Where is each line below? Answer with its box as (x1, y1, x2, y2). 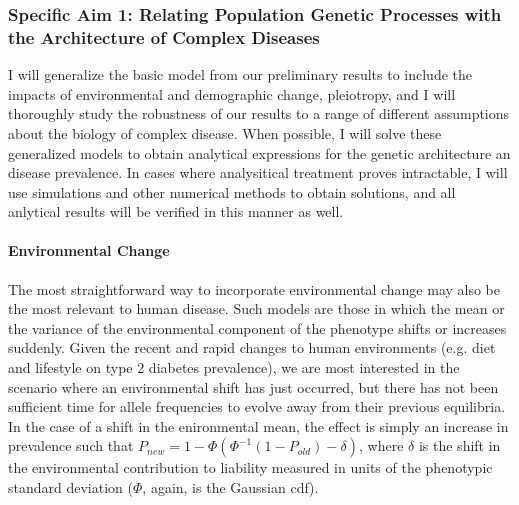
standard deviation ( (8, 477, 133, 498)
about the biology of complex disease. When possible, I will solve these (8, 122, 442, 143)
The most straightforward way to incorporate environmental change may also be (8, 278, 500, 299)
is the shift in (418, 435, 501, 456)
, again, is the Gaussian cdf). (142, 477, 319, 498)
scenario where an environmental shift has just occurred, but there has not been (8, 376, 499, 397)
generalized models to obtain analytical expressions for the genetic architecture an (8, 142, 511, 163)
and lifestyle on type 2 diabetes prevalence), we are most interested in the (8, 357, 460, 378)
